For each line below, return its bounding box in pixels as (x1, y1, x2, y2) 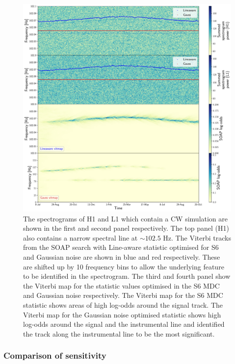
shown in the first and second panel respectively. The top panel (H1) (23, 223, 229, 233)
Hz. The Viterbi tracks (163, 232, 231, 243)
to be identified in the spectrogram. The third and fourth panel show (23, 271, 231, 281)
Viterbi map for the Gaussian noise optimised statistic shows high (23, 309, 221, 319)
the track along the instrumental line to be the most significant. (23, 328, 215, 339)
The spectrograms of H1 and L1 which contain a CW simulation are (23, 213, 228, 223)
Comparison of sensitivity (3, 349, 106, 362)
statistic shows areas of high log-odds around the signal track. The (23, 299, 223, 310)
